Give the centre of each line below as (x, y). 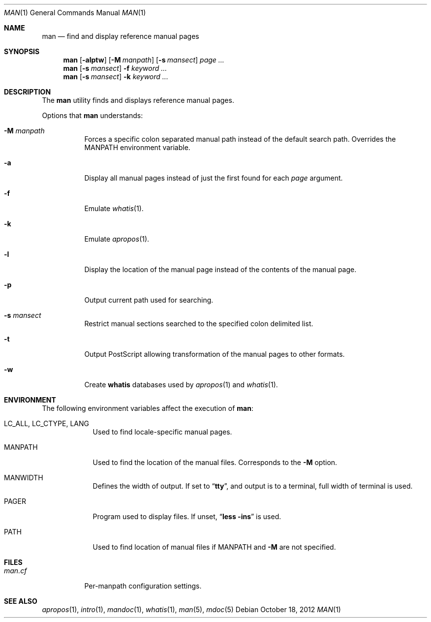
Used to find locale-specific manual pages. (162, 432)
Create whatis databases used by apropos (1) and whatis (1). (181, 385)
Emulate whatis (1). (114, 208)
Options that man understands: (92, 115)
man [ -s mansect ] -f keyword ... (115, 68)
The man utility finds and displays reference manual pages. (138, 100)
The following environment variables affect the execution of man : (148, 408)
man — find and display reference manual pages (121, 36)
